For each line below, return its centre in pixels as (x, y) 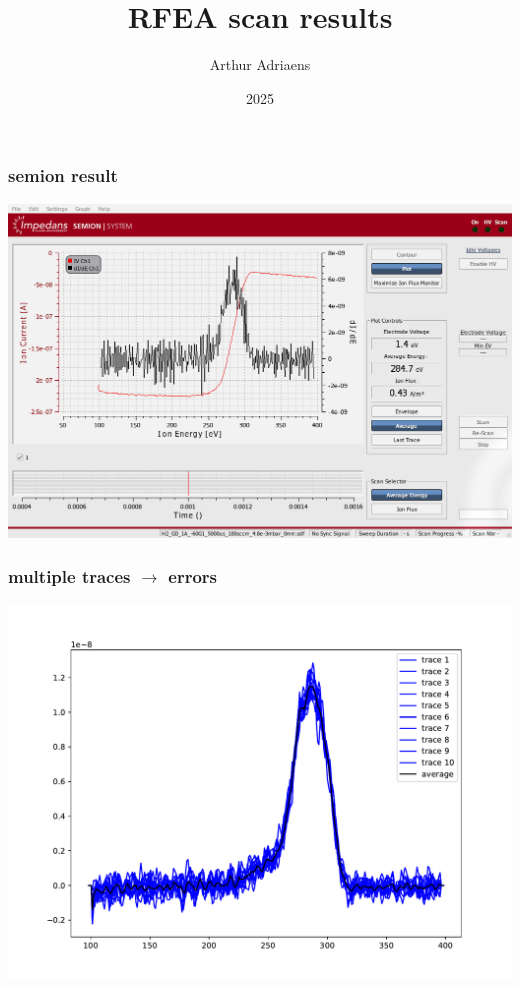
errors (192, 576)
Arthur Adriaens (260, 64)
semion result (63, 175)
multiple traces (69, 576)
